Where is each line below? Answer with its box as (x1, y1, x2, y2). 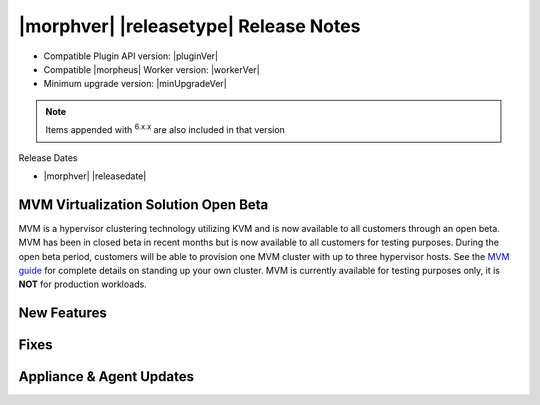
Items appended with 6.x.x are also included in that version (45, 122, 285, 136)
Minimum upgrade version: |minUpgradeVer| (43, 78, 227, 90)
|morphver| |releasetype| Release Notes (18, 15, 361, 37)
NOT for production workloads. (18, 278, 147, 290)
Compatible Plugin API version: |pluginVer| (43, 50, 219, 62)
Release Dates (18, 151, 78, 164)
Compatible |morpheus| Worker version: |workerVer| (43, 63, 260, 75)
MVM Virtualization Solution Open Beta (18, 196, 269, 213)
